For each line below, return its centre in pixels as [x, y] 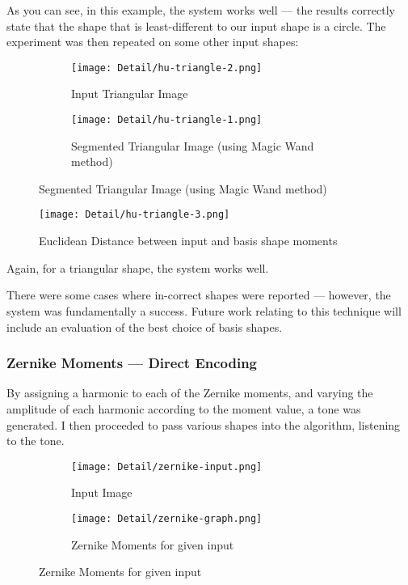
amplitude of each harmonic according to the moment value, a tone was [184, 408]
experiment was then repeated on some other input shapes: [153, 42]
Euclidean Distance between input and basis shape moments [188, 241]
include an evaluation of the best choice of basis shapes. [145, 326]
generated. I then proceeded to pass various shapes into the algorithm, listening [204, 424]
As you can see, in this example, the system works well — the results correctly [201, 10]
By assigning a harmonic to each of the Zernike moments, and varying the [190, 393]
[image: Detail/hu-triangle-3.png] [135, 215]
